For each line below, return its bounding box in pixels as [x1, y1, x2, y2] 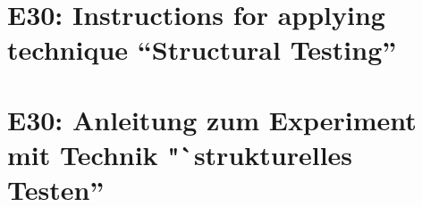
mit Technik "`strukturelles [7, 136, 353, 172]
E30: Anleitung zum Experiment [7, 101, 417, 137]
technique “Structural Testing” [7, 31, 397, 68]
